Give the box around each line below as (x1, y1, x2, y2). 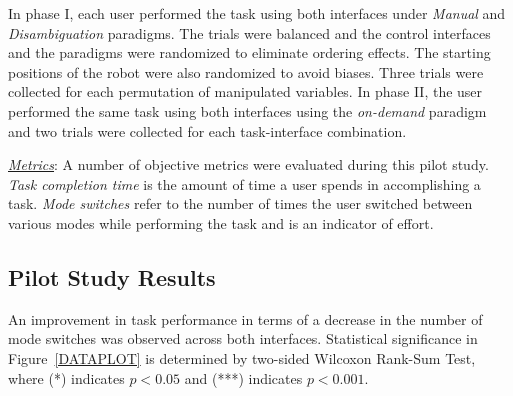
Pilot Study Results (8, 261, 216, 292)
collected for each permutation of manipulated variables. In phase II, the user (8, 81, 483, 102)
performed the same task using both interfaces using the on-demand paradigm (8, 100, 487, 121)
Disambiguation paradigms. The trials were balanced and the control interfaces (8, 22, 491, 43)
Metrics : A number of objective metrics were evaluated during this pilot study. (8, 154, 489, 175)
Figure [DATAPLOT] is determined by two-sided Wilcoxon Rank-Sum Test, (8, 347, 476, 368)
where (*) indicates (8, 367, 125, 388)
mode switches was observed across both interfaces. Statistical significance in (8, 328, 478, 349)
